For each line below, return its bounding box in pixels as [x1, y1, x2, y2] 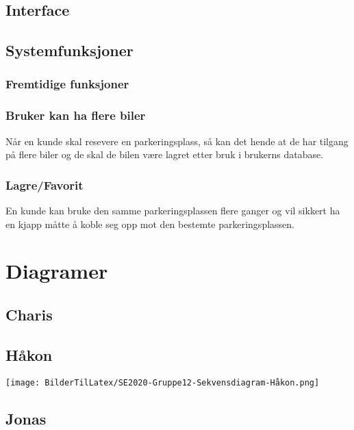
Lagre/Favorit [5, 176, 84, 193]
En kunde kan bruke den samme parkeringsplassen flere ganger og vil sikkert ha [5, 203, 340, 218]
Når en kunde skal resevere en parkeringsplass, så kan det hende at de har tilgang [5, 134, 349, 148]
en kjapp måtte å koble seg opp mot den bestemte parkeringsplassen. [5, 216, 294, 231]
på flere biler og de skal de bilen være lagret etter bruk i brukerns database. [5, 147, 324, 162]
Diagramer [5, 257, 108, 285]
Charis [5, 303, 53, 325]
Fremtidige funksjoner [5, 75, 129, 92]
